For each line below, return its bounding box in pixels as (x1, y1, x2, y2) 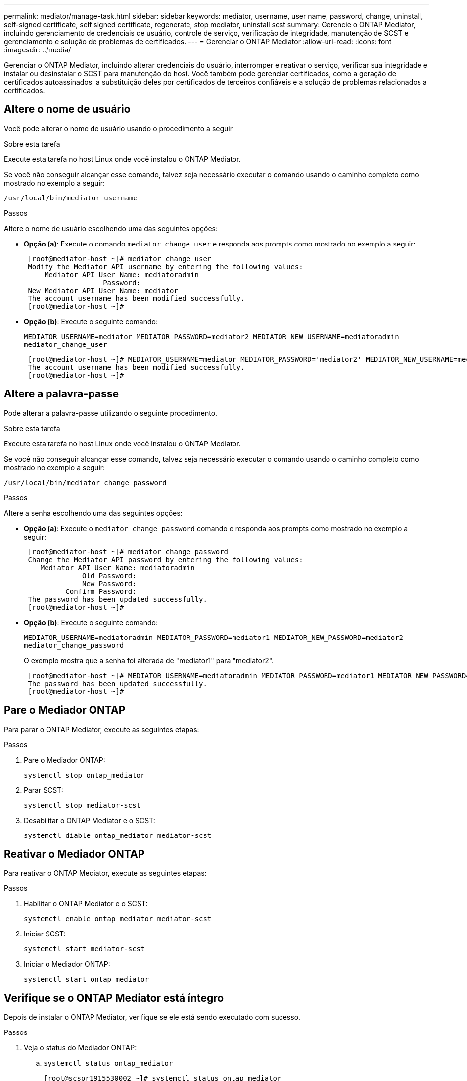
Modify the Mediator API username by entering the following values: (28, 262, 303, 271)
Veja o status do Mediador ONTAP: (24, 1043, 137, 1052)
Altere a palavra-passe (4, 388, 119, 400)
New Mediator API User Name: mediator (28, 286, 178, 295)
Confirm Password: (65, 587, 137, 595)
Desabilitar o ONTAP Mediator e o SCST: (24, 816, 155, 825)
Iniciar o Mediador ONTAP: (24, 960, 110, 969)
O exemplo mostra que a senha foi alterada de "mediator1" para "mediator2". (24, 656, 274, 665)
